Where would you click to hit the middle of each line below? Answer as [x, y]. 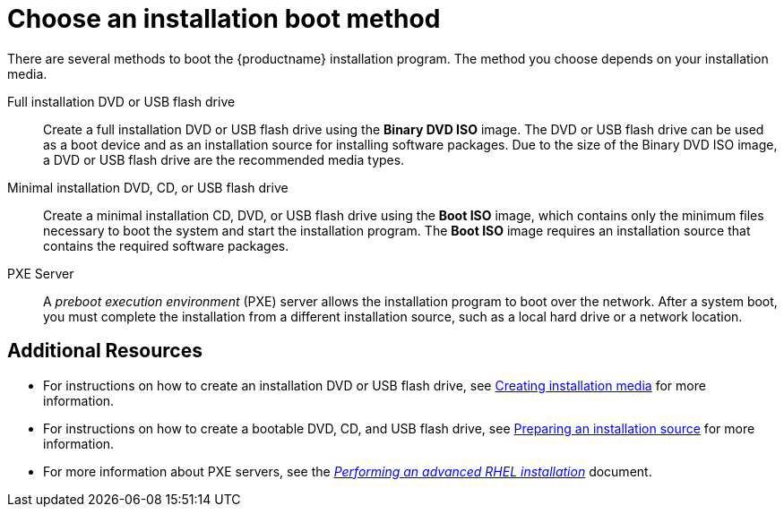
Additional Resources [105, 351]
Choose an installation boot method [224, 19]
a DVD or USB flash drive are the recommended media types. [224, 159]
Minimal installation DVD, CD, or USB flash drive [148, 187]
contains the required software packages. [166, 245]
